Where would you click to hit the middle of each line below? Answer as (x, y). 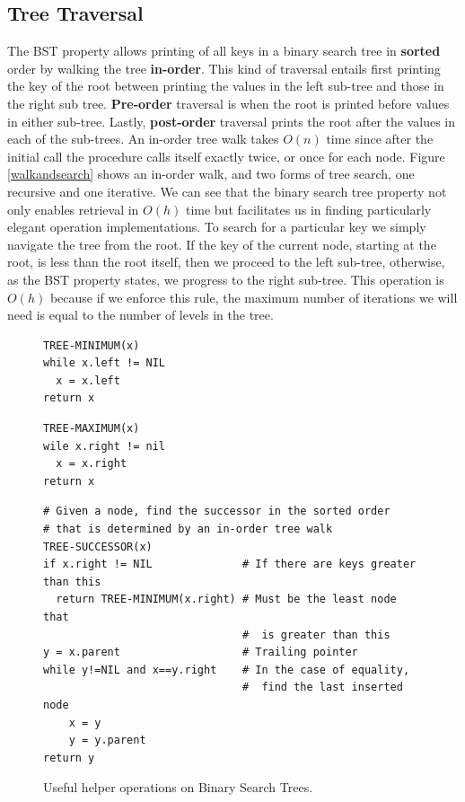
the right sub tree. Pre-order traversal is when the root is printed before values (228, 103)
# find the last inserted (322, 687)
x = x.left (88, 380)
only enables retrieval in (73, 209)
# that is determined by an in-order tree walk (188, 529)
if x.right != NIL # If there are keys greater (230, 564)
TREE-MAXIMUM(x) (92, 429)
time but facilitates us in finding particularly (308, 209)
